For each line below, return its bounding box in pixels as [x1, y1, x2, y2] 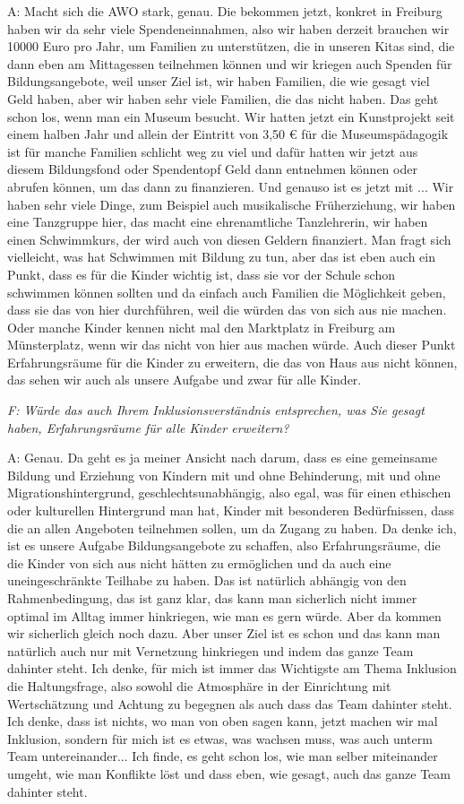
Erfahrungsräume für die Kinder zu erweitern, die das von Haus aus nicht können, [7, 352, 458, 371]
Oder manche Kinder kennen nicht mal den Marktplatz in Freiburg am [7, 317, 396, 336]
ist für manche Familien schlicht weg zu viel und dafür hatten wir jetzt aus [7, 142, 418, 160]
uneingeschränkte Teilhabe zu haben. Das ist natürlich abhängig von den [7, 571, 407, 590]
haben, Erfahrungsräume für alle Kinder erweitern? [7, 418, 289, 437]
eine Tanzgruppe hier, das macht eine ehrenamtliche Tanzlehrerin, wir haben [7, 212, 428, 231]
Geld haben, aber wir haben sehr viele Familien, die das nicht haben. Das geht [7, 89, 439, 108]
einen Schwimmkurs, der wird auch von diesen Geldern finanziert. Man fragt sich [7, 229, 451, 248]
